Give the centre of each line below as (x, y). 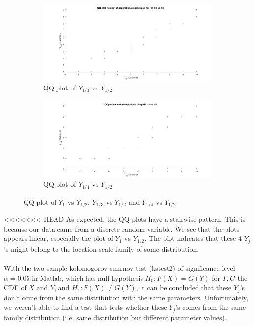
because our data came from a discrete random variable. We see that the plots (122, 228)
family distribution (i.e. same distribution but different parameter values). (115, 317)
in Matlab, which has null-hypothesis (88, 278)
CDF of (15, 287)
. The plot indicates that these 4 (193, 238)
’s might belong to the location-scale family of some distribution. (101, 249)
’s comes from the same (211, 307)
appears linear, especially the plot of (58, 238)
